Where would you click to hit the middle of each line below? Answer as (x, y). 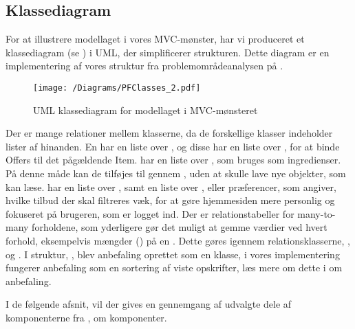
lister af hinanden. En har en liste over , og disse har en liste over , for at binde (173, 146)
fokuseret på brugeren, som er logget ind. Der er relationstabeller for (150, 213)
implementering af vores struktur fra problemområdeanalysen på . (144, 66)
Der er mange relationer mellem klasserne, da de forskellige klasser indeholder (169, 133)
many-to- (316, 213)
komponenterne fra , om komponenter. (86, 317)
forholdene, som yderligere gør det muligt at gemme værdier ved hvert (180, 227)
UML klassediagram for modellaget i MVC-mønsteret (146, 110)
